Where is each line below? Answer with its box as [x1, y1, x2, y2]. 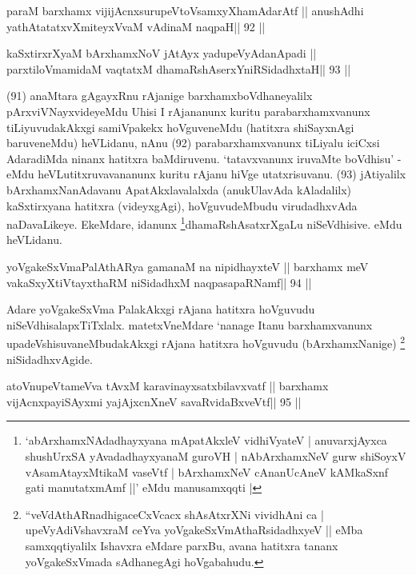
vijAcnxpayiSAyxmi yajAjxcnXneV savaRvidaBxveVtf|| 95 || [6, 393, 302, 409]
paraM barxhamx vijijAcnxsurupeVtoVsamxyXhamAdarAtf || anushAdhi [6, 2, 364, 18]
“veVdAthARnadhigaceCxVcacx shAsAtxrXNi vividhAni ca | [25, 505, 324, 522]
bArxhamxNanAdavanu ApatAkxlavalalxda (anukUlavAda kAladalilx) [6, 181, 352, 198]
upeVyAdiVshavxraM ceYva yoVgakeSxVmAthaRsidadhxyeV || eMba [25, 521, 363, 538]
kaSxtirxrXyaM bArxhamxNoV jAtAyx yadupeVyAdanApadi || [6, 45, 317, 62]
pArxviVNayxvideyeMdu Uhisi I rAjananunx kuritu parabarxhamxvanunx [6, 102, 370, 119]
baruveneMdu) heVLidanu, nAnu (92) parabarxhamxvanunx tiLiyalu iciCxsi [6, 134, 380, 151]
